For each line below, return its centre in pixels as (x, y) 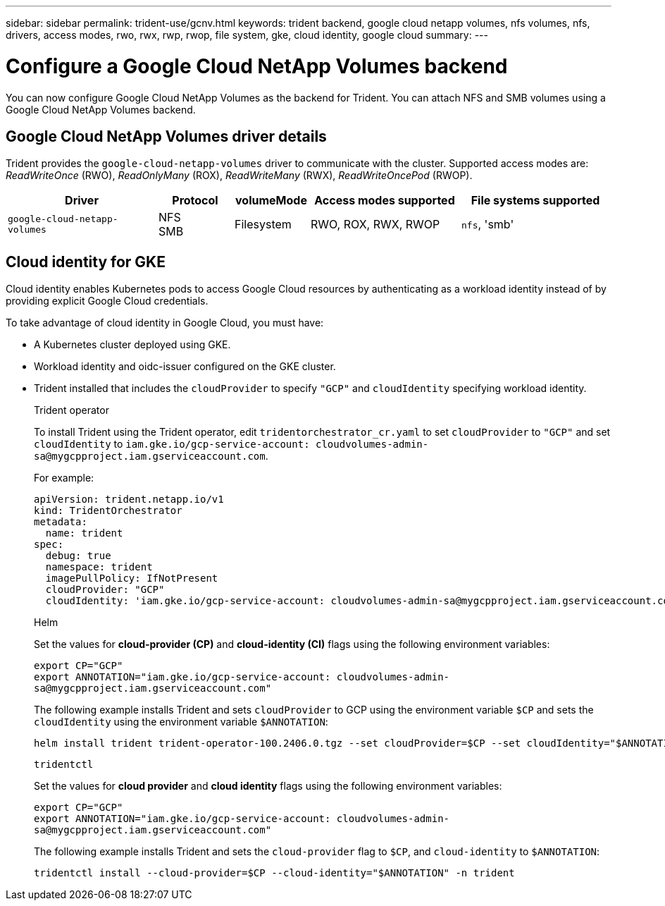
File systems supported (535, 201)
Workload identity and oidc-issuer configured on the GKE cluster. (185, 367)
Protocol (195, 201)
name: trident (84, 533)
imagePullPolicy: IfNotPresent (132, 579)
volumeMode (271, 201)
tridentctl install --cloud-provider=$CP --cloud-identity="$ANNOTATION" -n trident (274, 873)
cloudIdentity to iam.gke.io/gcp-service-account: (172, 444)
